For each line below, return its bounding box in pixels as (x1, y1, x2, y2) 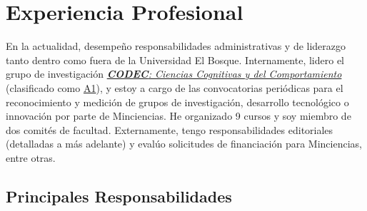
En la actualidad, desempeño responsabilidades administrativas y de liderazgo (6, 38, 346, 53)
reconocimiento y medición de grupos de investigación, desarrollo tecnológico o (6, 94, 349, 109)
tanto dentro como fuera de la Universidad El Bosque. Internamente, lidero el (6, 52, 345, 67)
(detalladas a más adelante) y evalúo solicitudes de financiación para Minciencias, (6, 136, 362, 151)
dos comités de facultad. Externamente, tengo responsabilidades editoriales (6, 122, 333, 137)
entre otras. (6, 150, 56, 165)
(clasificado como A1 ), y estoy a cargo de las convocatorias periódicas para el (6, 80, 343, 95)
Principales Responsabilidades (6, 185, 232, 207)
